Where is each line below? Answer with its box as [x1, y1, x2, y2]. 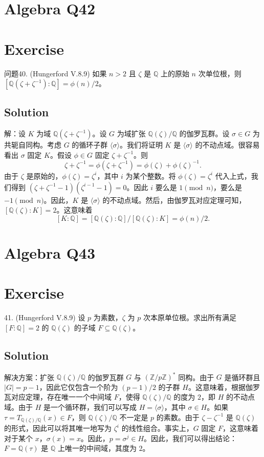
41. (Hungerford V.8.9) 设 [4, 312, 85, 323]
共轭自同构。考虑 [4, 139, 61, 150]
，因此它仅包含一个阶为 [39, 381, 118, 392]
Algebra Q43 [4, 242, 96, 263]
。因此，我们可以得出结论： [144, 432, 237, 443]
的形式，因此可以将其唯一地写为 [4, 423, 112, 433]
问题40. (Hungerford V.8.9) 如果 [4, 68, 107, 78]
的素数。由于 [156, 411, 200, 422]
